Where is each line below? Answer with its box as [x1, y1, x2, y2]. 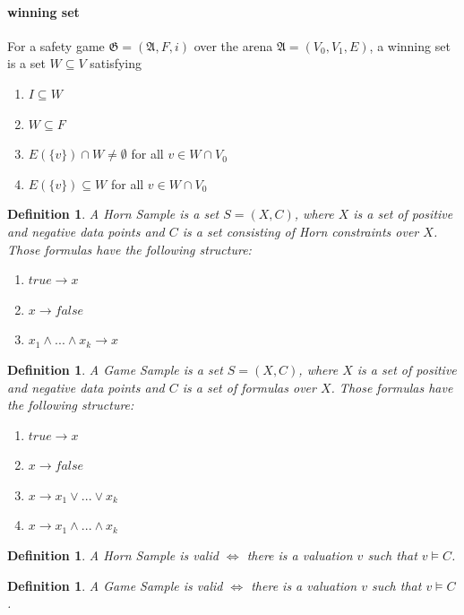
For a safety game [7, 36, 105, 55]
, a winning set [369, 36, 451, 55]
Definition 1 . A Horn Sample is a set [7, 204, 219, 223]
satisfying [90, 54, 142, 73]
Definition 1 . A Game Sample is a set [7, 359, 223, 378]
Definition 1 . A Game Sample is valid [7, 576, 223, 594]
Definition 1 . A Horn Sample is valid [7, 546, 219, 565]
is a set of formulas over [182, 377, 316, 396]
